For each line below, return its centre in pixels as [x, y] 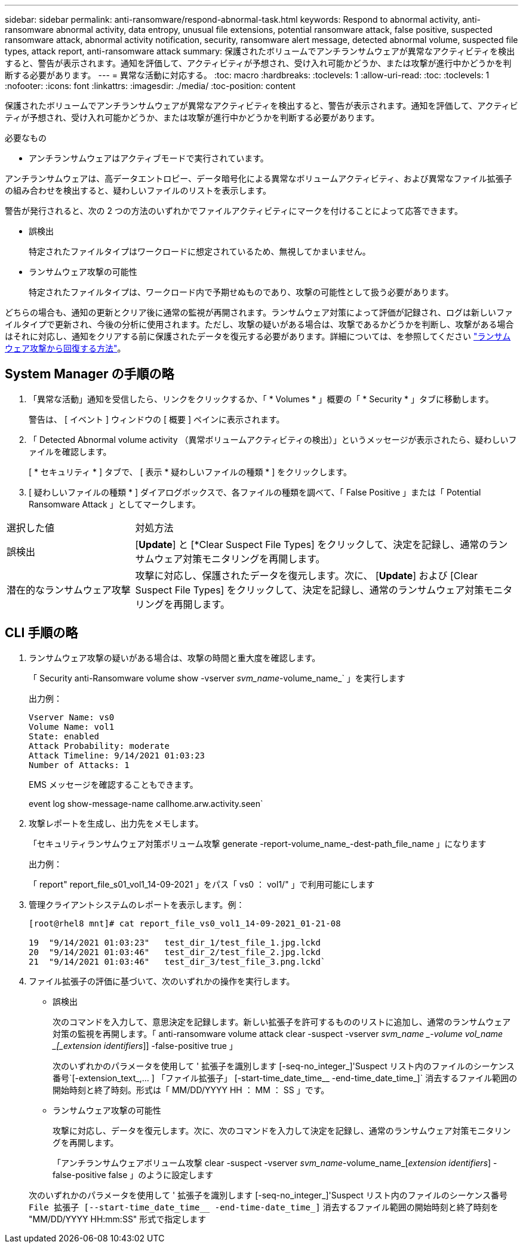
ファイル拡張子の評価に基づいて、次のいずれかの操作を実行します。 [162, 981]
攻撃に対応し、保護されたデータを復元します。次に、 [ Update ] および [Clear [306, 575]
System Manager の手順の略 [90, 374]
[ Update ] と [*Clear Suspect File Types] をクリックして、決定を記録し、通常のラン [322, 544]
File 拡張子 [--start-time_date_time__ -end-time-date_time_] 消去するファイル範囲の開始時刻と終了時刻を [264, 1207]
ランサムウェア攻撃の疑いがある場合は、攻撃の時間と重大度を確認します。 [175, 657]
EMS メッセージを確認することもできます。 [113, 784]
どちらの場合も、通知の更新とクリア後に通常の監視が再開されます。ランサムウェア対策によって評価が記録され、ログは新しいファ [259, 312]
